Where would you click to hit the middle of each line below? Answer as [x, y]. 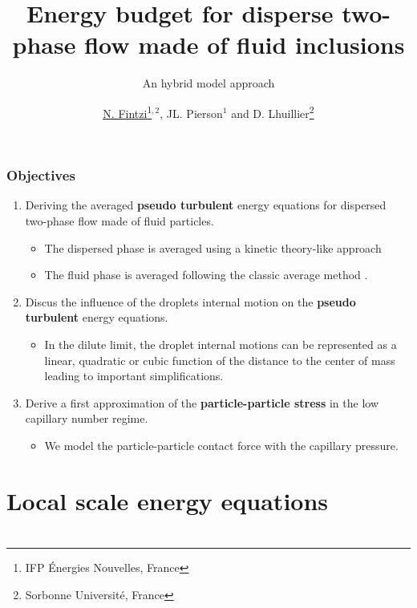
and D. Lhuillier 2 [273, 111]
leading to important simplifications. [134, 376]
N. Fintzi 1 [128, 111]
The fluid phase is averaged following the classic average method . [206, 275]
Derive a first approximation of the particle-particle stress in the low [202, 402]
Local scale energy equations [168, 500]
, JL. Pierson [191, 113]
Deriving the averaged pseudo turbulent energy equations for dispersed [206, 205]
